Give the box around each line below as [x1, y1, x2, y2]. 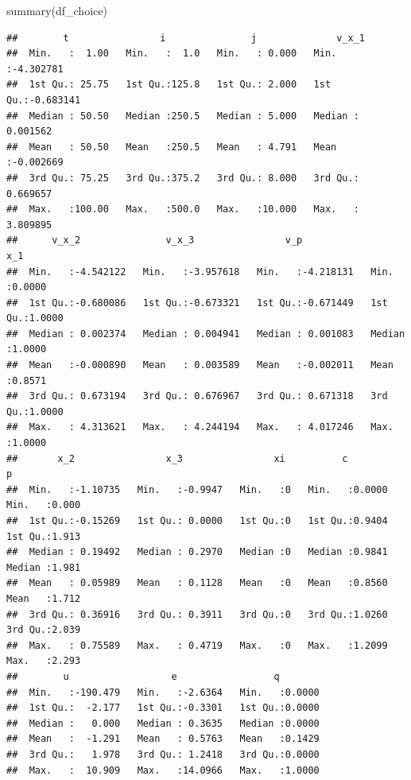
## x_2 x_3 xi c [6, 452, 348, 464]
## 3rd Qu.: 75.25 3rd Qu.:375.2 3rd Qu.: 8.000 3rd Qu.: [6, 172, 359, 184]
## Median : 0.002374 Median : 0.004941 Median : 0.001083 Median [6, 328, 405, 340]
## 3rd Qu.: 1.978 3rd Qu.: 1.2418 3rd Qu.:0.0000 [6, 748, 320, 760]
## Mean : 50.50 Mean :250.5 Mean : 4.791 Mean [6, 141, 337, 153]
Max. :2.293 [6, 655, 81, 667]
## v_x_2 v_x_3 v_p [6, 235, 303, 246]
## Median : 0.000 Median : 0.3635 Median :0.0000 [6, 717, 320, 729]
